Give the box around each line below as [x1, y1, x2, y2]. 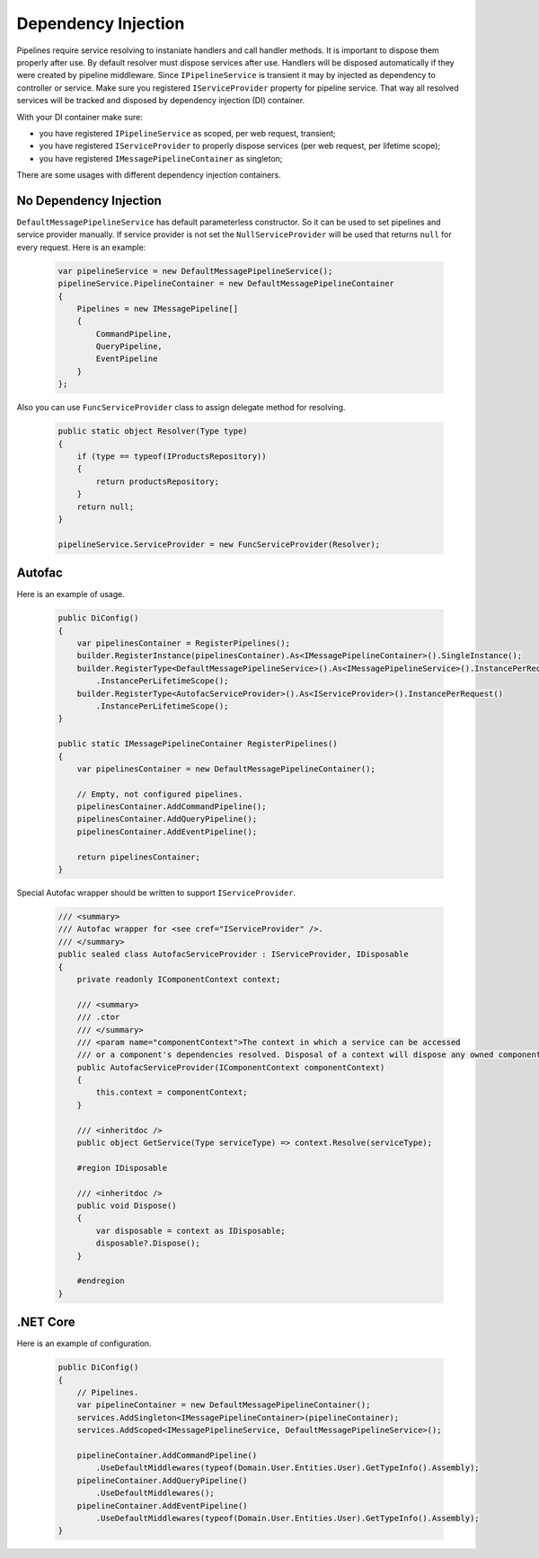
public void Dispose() [76, 1200, 177, 1210]
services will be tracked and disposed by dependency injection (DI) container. [16, 95, 305, 106]
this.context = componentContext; [95, 1087, 248, 1097]
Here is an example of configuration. [16, 1338, 152, 1349]
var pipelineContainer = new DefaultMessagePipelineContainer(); [76, 1400, 371, 1410]
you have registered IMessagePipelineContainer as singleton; [39, 153, 283, 163]
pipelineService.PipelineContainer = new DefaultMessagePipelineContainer [57, 278, 395, 289]
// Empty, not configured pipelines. [76, 788, 243, 799]
